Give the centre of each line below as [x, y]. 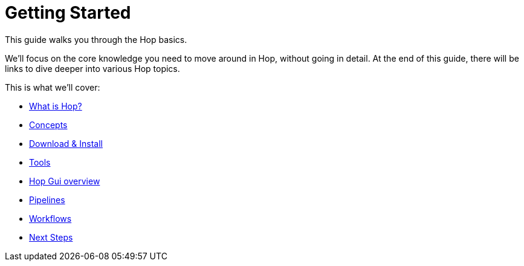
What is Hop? [56, 106]
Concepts [48, 125]
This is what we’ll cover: [53, 87]
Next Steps [51, 237]
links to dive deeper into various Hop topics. [92, 68]
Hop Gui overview [65, 181]
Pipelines [47, 199]
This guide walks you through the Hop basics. [96, 39]
